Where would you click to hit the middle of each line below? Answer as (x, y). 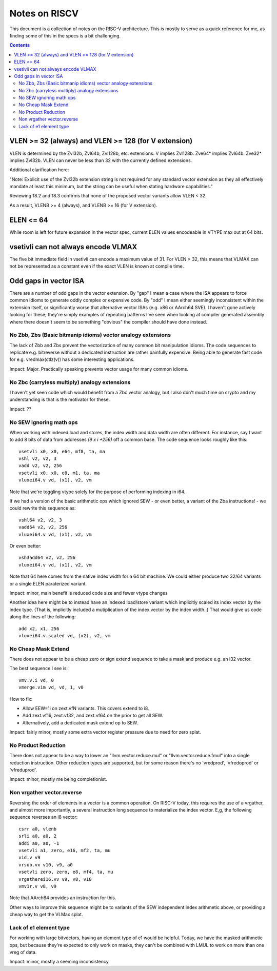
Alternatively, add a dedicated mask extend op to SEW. (80, 722)
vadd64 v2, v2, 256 (43, 527)
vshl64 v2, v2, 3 (40, 520)
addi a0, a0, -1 (39, 843)
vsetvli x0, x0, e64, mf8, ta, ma (62, 451)
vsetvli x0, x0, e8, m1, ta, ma (59, 473)
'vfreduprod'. (23, 770)
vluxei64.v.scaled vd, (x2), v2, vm (65, 635)
